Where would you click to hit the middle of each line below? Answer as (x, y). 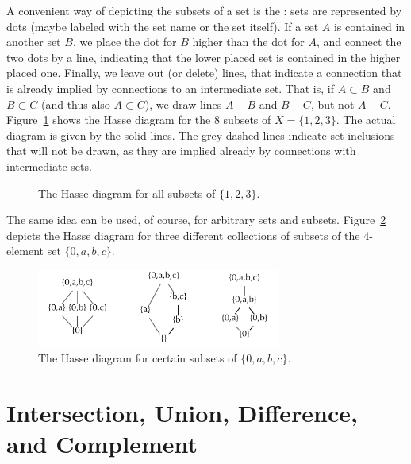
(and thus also (75, 104)
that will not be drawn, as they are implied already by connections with (181, 151)
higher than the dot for (248, 42)
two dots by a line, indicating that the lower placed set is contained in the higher (204, 57)
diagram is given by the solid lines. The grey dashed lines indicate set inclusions (201, 135)
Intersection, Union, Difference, (182, 412)
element (25, 251)
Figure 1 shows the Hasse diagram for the (109, 120)
